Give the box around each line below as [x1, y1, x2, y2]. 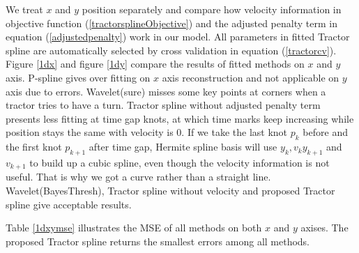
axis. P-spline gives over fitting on [6, 70, 151, 84]
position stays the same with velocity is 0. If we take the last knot [6, 125, 288, 139]
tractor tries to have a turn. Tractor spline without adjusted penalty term [6, 98, 321, 112]
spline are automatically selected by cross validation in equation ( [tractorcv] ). [6, 43, 337, 57]
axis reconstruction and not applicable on [162, 70, 339, 84]
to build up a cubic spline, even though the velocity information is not [29, 155, 330, 169]
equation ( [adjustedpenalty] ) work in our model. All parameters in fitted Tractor [6, 29, 350, 44]
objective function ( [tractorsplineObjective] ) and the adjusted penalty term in [6, 15, 337, 30]
